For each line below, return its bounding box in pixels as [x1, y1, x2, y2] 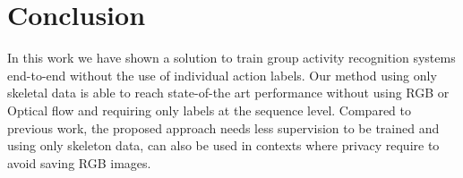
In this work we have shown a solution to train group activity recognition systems [7, 48, 456, 67]
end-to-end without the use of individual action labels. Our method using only [7, 65, 437, 84]
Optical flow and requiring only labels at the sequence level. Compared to [7, 100, 411, 119]
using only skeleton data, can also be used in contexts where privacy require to [7, 136, 440, 155]
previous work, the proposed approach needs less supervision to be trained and [7, 118, 440, 137]
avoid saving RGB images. [7, 153, 151, 172]
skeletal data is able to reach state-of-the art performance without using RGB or [7, 83, 450, 102]
